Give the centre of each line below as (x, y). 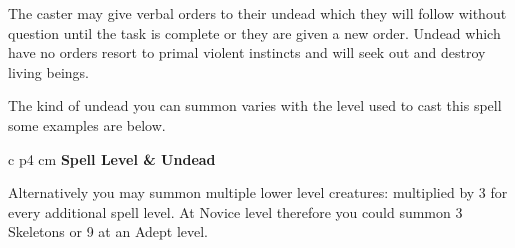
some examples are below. (87, 124)
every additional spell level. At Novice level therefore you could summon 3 (235, 211)
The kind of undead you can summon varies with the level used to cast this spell (255, 105)
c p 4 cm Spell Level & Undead (112, 158)
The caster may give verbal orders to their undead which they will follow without (257, 13)
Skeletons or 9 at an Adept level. (108, 231)
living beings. (48, 71)
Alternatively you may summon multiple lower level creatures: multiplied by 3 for (258, 192)
